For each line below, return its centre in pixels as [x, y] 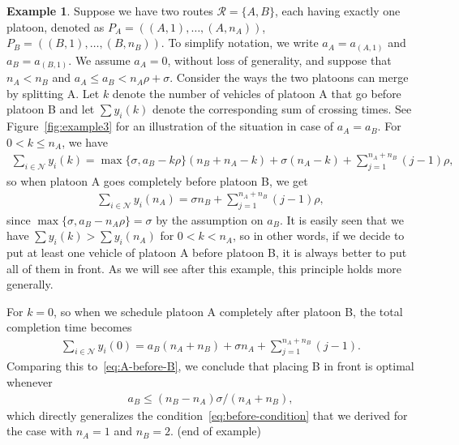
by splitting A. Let [53, 93]
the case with [39, 431]
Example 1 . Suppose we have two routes [110, 11]
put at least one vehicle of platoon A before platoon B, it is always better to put [207, 252]
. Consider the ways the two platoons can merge [289, 77]
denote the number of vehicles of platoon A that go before [257, 93]
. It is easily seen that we [341, 219]
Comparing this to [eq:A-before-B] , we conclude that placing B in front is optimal [210, 366]
